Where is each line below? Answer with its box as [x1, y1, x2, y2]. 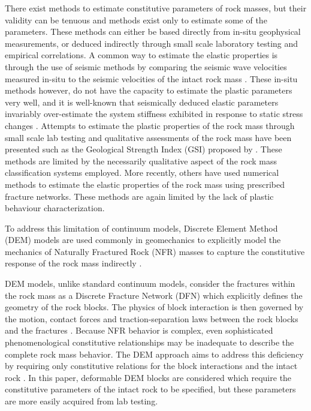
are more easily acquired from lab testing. [5, 395, 158, 407]
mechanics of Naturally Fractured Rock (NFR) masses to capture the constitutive [5, 245, 305, 257]
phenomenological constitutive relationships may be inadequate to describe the [5, 336, 294, 349]
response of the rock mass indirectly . [5, 257, 142, 269]
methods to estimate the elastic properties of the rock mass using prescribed [5, 178, 285, 190]
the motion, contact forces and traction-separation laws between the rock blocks [5, 312, 298, 325]
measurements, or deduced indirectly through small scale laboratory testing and [5, 37, 298, 49]
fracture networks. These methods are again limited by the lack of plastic [5, 190, 274, 202]
